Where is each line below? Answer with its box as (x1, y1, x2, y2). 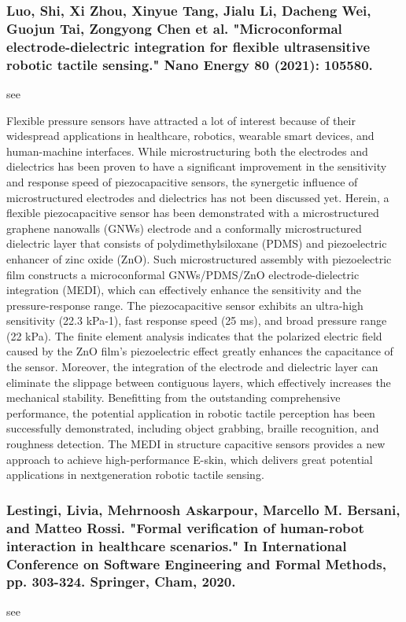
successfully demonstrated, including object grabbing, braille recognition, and (6, 420, 379, 436)
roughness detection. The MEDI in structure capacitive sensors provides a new (6, 436, 386, 452)
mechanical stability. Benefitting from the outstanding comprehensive (6, 389, 341, 406)
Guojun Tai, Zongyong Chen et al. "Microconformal (6, 18, 342, 38)
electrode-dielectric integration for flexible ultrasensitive (6, 36, 371, 56)
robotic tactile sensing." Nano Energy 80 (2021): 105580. (6, 54, 373, 74)
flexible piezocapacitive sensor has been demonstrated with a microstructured (6, 204, 379, 221)
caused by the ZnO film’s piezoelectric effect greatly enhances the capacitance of (6, 343, 393, 359)
